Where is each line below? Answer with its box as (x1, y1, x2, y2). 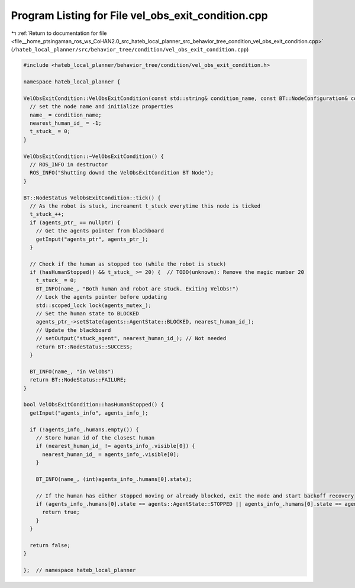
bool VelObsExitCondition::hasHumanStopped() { (23, 401, 164, 408)
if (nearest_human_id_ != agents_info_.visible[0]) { (35, 442, 195, 450)
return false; (30, 542, 71, 548)
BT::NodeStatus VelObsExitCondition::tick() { (23, 194, 161, 201)
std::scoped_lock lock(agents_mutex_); (35, 302, 152, 309)
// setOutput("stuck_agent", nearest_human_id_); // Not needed (35, 335, 227, 342)
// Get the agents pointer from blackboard (35, 228, 164, 234)
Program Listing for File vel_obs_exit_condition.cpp (11, 9, 269, 22)
